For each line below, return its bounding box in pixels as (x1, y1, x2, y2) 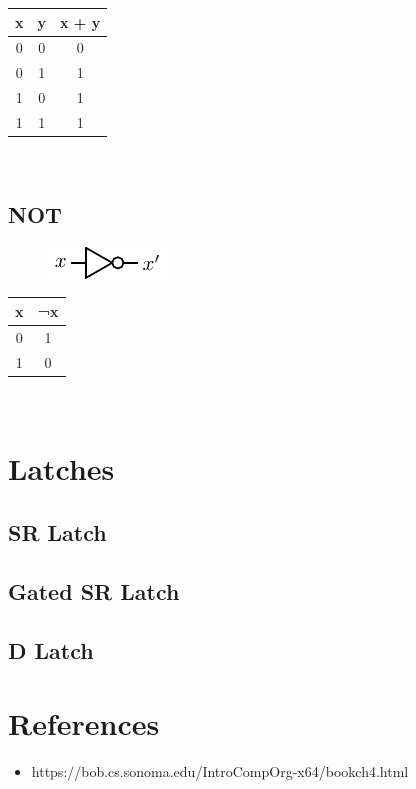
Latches (8, 448, 115, 489)
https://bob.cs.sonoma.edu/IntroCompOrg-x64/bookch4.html (31, 761, 409, 782)
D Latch (8, 634, 94, 665)
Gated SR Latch (8, 575, 180, 606)
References (8, 703, 160, 744)
